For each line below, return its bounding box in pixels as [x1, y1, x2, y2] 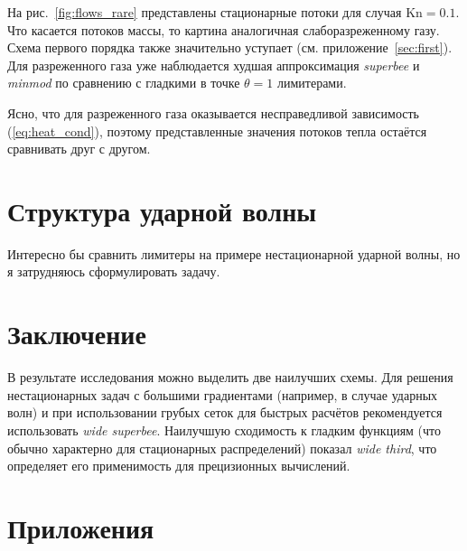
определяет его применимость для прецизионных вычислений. [7, 456, 350, 475]
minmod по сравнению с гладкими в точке [7, 73, 240, 92]
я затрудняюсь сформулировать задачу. [7, 262, 220, 281]
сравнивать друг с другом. [7, 139, 151, 158]
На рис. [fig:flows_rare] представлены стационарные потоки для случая [7, 3, 402, 21]
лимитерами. [276, 73, 347, 92]
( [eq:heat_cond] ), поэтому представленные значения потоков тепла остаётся [7, 121, 427, 140]
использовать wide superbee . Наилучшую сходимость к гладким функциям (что [7, 420, 442, 439]
